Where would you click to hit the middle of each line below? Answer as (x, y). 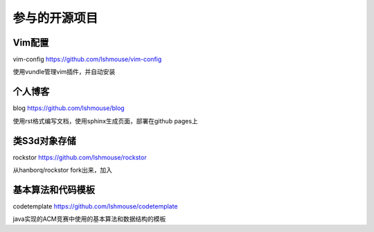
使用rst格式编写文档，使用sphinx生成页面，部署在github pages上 (106, 121)
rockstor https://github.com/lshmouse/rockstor (80, 157)
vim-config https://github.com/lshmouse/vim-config (87, 60)
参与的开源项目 (55, 18)
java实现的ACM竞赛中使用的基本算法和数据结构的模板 (89, 219)
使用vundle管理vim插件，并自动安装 (64, 72)
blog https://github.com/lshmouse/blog (69, 108)
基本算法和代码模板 (54, 189)
